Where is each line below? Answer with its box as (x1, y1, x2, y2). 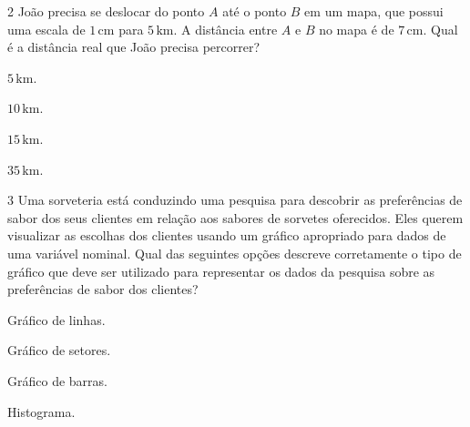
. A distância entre (173, 19, 278, 38)
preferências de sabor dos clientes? (7, 280, 199, 299)
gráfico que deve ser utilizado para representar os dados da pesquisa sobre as (7, 261, 435, 280)
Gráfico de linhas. (7, 310, 106, 329)
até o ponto (222, 2, 287, 20)
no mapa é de (319, 19, 394, 38)
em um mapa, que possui (304, 2, 444, 20)
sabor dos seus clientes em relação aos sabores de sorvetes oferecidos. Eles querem (7, 208, 464, 227)
